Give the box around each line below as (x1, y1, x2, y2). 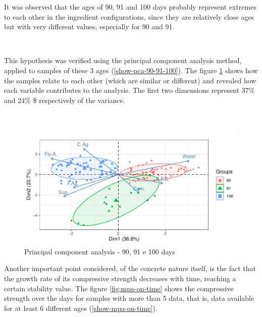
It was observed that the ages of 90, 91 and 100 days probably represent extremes (4, 2, 256, 12)
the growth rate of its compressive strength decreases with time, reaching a (4, 273, 236, 284)
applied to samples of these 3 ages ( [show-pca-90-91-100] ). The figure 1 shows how (4, 65, 258, 75)
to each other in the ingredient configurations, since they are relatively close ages (4, 11, 254, 22)
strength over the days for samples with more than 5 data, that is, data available (4, 293, 254, 303)
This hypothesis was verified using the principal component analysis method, (4, 55, 242, 66)
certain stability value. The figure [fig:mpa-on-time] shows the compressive (4, 283, 234, 293)
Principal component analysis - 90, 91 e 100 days (24, 246, 175, 256)
